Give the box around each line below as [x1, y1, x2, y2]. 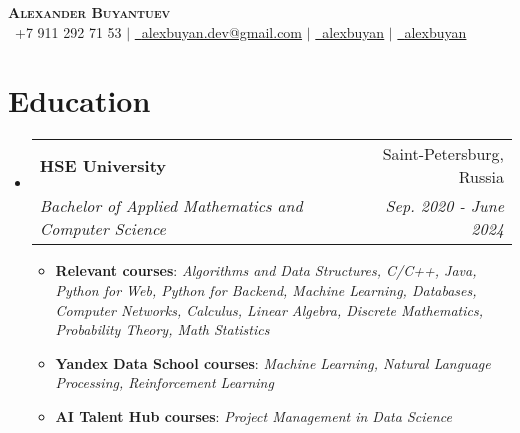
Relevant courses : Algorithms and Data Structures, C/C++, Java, [55, 260, 477, 281]
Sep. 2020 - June [385, 194, 504, 218]
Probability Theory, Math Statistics [55, 319, 270, 340]
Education [8, 80, 151, 121]
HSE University [39, 153, 167, 177]
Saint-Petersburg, [382, 142, 504, 166]
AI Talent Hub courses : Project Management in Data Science [55, 405, 452, 426]
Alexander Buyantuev [8, 2, 171, 22]
